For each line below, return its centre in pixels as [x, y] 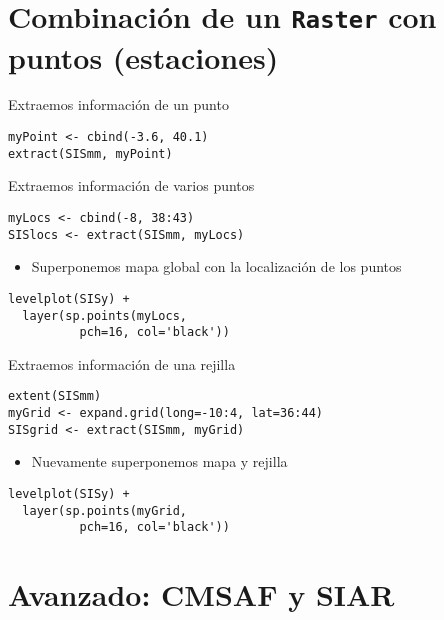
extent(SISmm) [55, 396]
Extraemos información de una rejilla [122, 363]
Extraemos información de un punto [118, 104]
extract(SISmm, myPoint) [90, 153]
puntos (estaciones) [143, 56]
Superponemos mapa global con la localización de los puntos [216, 266]
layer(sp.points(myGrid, [104, 510]
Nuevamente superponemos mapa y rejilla [159, 461]
